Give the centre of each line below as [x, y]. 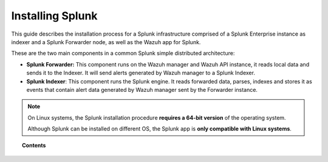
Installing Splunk [54, 16]
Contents [34, 146]
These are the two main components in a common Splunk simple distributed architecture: [123, 53]
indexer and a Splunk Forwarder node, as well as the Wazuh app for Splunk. [106, 42]
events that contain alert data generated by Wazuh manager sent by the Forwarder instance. [142, 89]
